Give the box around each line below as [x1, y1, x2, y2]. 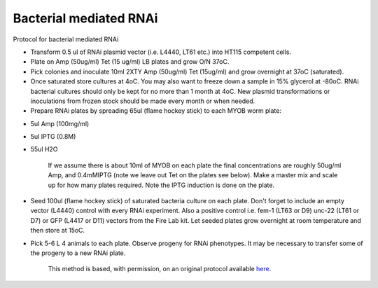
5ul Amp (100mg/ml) [30, 119, 90, 128]
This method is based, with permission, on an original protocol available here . [48, 265, 272, 273]
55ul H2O [30, 145, 58, 153]
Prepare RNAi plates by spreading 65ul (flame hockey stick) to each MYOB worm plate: [30, 107, 281, 115]
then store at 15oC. [30, 226, 85, 235]
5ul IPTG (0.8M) [30, 132, 76, 141]
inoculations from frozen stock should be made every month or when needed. [30, 97, 255, 105]
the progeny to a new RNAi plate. [30, 249, 126, 257]
